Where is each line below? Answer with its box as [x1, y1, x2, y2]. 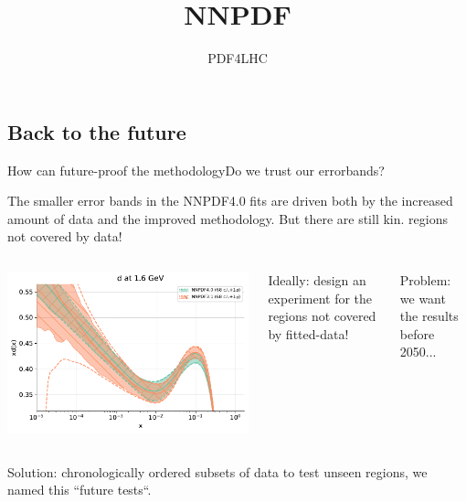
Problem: [399, 270, 451, 289]
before [399, 324, 435, 343]
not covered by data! [7, 227, 122, 246]
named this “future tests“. [7, 480, 152, 499]
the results [399, 306, 459, 326]
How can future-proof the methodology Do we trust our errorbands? [7, 160, 385, 179]
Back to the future [7, 117, 186, 145]
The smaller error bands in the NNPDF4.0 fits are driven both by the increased [7, 191, 453, 210]
